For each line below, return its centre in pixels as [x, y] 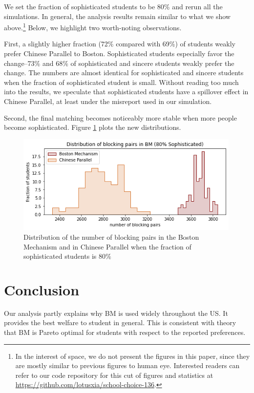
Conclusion [42, 289]
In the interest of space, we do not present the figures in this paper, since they [133, 356]
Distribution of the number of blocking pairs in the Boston [111, 237]
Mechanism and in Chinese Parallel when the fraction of [107, 246]
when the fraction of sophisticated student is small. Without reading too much [121, 82]
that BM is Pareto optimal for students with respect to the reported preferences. [125, 332]
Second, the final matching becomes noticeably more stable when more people [120, 117]
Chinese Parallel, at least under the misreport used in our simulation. [108, 101]
